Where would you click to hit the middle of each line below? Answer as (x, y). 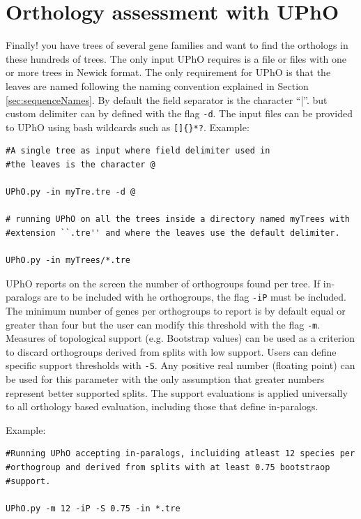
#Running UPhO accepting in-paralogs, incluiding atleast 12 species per (180, 454)
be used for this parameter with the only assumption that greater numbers (165, 379)
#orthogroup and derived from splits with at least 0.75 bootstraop (168, 468)
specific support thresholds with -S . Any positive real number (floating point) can (180, 365)
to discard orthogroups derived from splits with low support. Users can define (171, 351)
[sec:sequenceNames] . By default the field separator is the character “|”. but (167, 99)
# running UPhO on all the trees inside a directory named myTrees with (178, 219)
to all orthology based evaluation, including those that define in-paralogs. (162, 406)
